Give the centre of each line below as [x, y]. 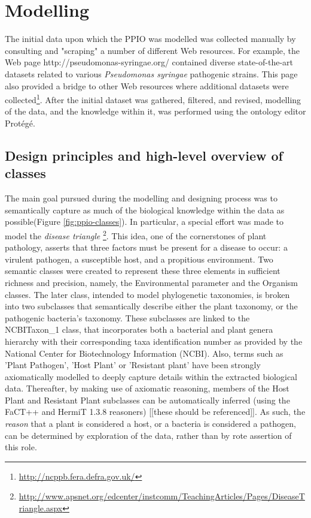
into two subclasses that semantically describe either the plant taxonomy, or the [151, 306]
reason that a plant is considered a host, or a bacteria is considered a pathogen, [150, 424]
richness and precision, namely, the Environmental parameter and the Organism [151, 282]
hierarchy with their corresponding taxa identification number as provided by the [154, 341]
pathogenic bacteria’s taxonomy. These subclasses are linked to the [127, 317]
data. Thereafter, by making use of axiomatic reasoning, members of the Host [147, 388]
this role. [21, 447]
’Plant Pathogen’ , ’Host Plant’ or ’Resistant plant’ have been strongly [133, 365]
